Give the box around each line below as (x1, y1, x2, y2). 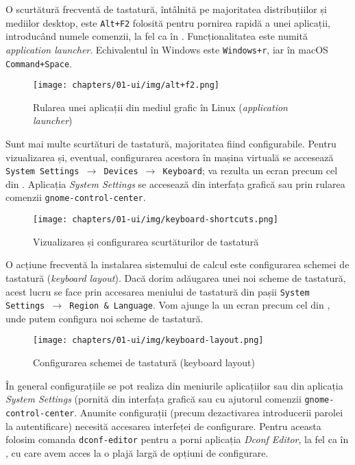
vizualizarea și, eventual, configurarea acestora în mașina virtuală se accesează (5, 150, 334, 164)
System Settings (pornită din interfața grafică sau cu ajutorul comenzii (5, 392, 302, 406)
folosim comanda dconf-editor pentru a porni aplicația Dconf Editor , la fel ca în (5, 432, 349, 446)
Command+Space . (5, 56, 72, 70)
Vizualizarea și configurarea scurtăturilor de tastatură (33, 234, 259, 248)
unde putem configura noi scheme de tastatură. (5, 311, 204, 325)
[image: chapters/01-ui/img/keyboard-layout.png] (33, 335, 264, 346)
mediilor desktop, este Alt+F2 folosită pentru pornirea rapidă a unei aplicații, (5, 15, 330, 29)
